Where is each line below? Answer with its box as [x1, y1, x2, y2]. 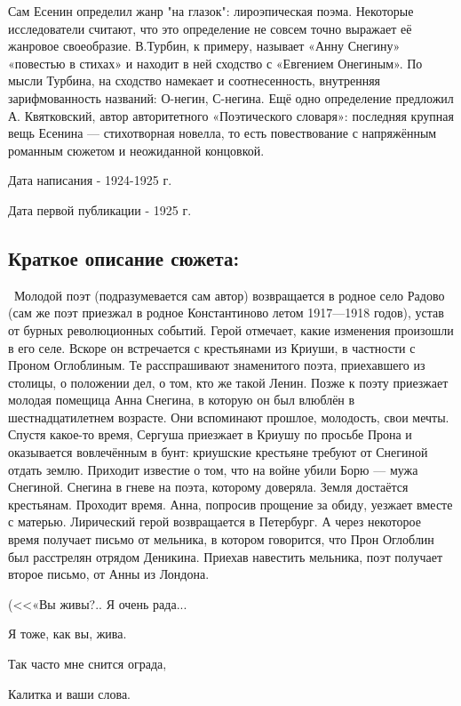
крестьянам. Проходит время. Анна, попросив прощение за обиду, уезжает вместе [8, 494, 453, 513]
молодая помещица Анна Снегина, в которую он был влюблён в [8, 390, 355, 409]
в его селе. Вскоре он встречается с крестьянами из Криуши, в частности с [8, 338, 416, 357]
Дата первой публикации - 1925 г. [8, 200, 192, 219]
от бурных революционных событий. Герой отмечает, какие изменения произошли [8, 320, 454, 339]
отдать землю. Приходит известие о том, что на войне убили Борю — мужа [8, 460, 418, 478]
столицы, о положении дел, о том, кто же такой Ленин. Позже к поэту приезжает [8, 373, 449, 391]
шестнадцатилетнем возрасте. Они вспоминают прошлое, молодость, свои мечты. [8, 407, 449, 426]
